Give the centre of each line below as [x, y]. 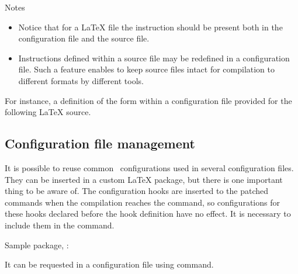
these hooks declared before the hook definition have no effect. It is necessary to [148, 214]
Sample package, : [37, 244]
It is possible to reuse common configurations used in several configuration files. [149, 167]
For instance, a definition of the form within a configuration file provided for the [148, 100]
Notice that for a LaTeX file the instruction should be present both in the [150, 27]
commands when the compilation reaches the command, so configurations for [142, 202]
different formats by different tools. [81, 80]
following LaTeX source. [48, 112]
